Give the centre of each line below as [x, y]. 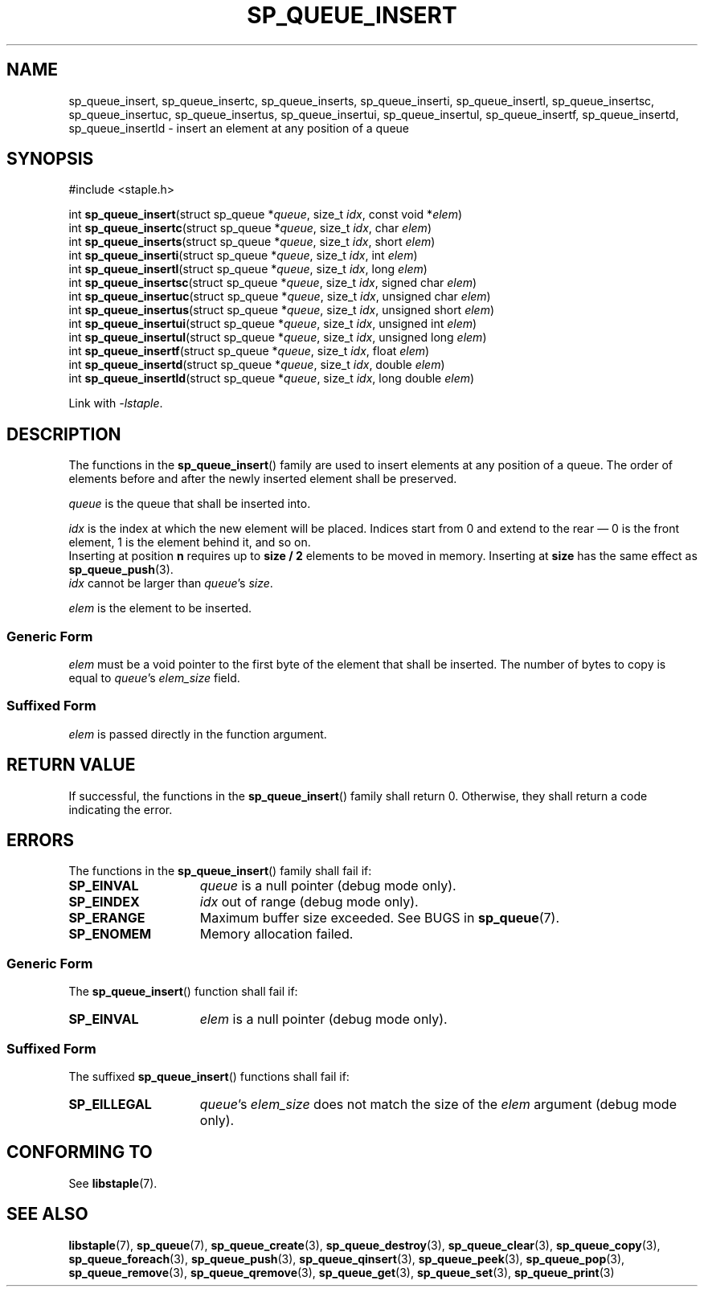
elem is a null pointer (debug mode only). [323, 1019]
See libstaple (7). [113, 1183]
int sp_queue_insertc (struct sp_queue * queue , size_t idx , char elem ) [250, 228]
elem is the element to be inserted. [160, 608]
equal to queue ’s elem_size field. [154, 678]
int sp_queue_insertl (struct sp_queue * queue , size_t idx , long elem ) [248, 269]
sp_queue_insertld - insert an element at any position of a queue [239, 128]
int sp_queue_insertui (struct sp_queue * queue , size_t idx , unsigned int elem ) [273, 324]
